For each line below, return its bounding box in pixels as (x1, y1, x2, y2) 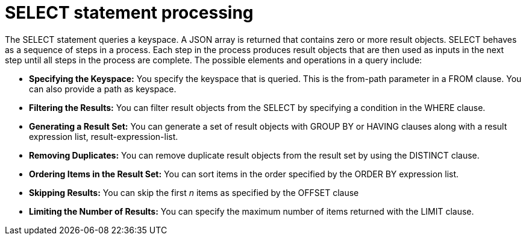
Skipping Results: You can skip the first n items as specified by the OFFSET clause (29, 187, 359, 198)
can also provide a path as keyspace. (29, 83, 177, 94)
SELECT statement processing (5, 2, 254, 23)
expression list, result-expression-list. (29, 131, 178, 142)
